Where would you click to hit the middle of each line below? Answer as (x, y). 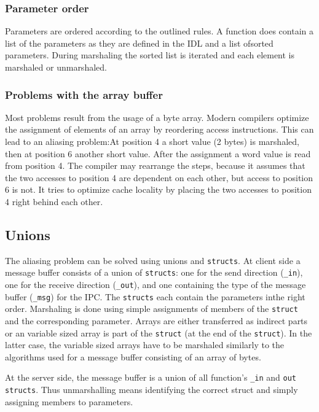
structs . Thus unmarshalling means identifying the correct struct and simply (152, 390)
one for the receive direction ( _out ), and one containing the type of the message (156, 285)
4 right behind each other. (54, 201)
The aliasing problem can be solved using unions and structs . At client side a (153, 260)
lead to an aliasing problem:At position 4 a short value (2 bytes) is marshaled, (152, 141)
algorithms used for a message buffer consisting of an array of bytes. (133, 356)
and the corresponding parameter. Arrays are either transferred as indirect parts (156, 321)
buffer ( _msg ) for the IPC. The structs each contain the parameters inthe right (155, 296)
